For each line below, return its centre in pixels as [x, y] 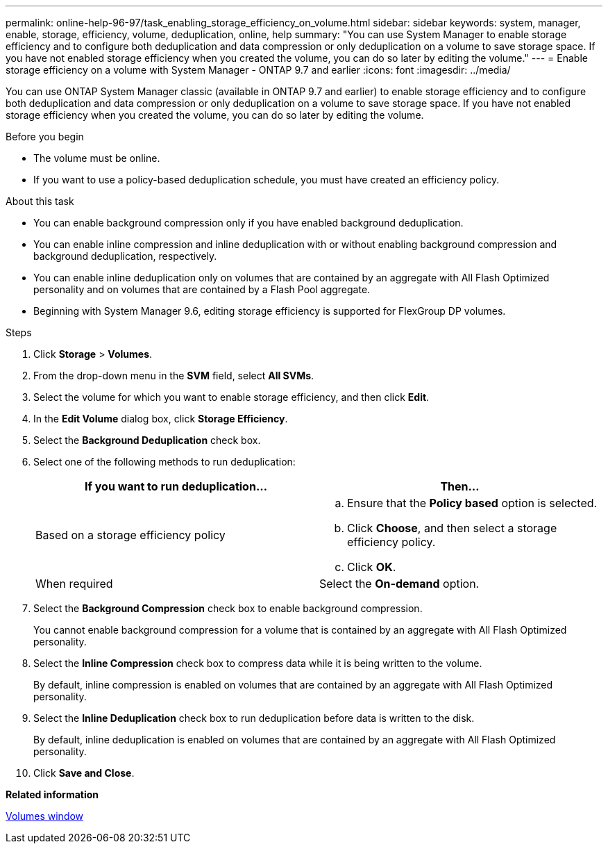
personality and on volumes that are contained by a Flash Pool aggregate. [202, 289]
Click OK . [372, 567]
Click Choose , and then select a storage [452, 528]
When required [74, 584]
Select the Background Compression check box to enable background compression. [228, 608]
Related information [52, 794]
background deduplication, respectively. [125, 256]
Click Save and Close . [84, 773]
